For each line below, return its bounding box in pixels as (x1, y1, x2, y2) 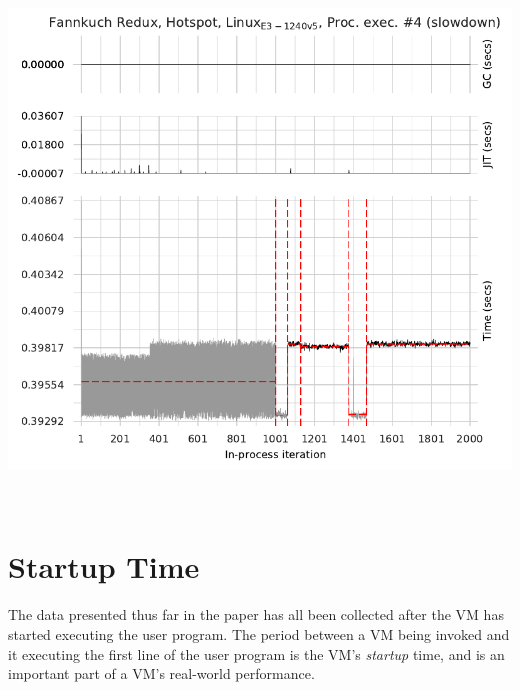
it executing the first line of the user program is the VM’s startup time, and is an (8, 643, 505, 664)
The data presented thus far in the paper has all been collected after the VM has (8, 604, 504, 625)
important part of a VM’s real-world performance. (8, 663, 315, 684)
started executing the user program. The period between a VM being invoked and (8, 623, 510, 644)
